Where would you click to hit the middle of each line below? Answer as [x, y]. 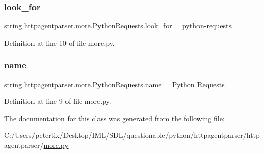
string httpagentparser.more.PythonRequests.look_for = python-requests [118, 26]
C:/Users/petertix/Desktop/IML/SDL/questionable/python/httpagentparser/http [132, 135]
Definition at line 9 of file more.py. [58, 101]
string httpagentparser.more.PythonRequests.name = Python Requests [114, 84]
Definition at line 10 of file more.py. [59, 42]
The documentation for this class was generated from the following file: [114, 118]
